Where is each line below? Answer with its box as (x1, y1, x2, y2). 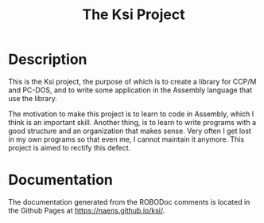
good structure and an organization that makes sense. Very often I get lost (8, 126, 252, 135)
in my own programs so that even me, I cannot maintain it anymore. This (8, 134, 245, 144)
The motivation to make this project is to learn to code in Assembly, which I (8, 109, 254, 119)
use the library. (8, 93, 57, 103)
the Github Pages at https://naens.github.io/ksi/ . (8, 205, 165, 215)
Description (8, 50, 87, 68)
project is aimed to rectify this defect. (8, 143, 131, 152)
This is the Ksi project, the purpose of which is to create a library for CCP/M (8, 76, 257, 86)
